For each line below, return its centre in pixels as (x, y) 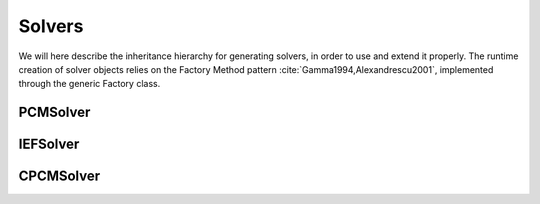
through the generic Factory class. (89, 84)
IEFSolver (49, 144)
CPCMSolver (59, 176)
